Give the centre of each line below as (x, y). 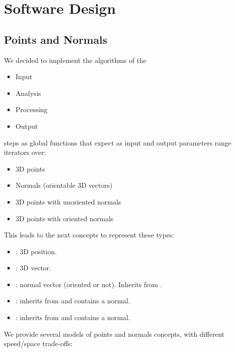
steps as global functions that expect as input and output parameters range (118, 142)
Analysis (28, 93)
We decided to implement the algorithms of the (75, 60)
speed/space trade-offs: (38, 343)
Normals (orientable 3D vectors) (64, 185)
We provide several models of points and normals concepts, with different (114, 334)
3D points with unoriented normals (68, 201)
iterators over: (25, 152)
